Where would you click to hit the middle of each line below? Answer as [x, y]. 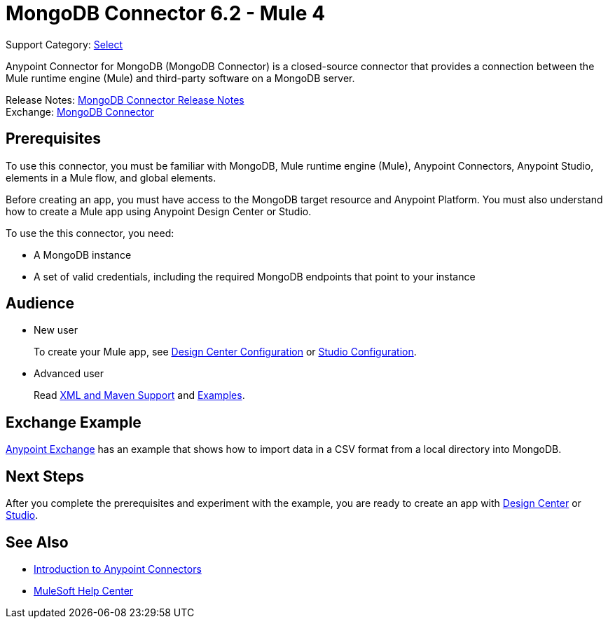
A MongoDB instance [83, 255]
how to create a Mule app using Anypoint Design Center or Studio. [159, 211]
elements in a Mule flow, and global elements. [111, 177]
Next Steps [45, 476]
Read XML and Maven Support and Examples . [139, 395]
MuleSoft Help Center [84, 590]
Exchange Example [74, 422]
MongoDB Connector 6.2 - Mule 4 [166, 13]
